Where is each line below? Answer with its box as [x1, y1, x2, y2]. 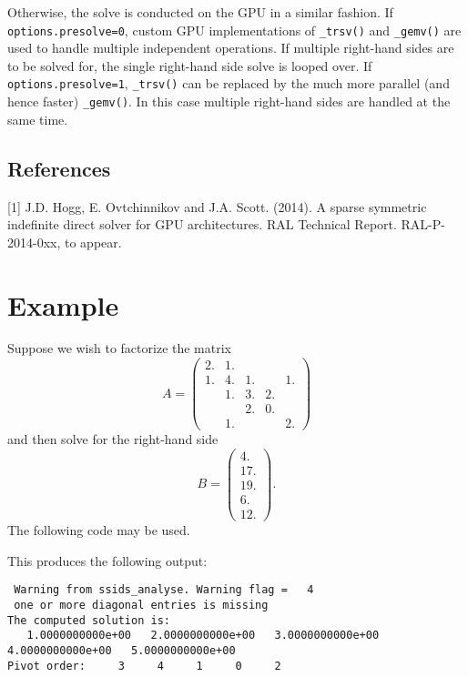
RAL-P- [401, 215, 445, 234]
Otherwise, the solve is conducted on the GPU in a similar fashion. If [7, 3, 393, 21]
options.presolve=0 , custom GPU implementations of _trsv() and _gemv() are [7, 20, 462, 39]
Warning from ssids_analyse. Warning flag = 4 [14, 583, 314, 597]
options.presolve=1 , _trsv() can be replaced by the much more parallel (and [7, 74, 450, 93]
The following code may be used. [7, 520, 190, 540]
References [7, 154, 111, 182]
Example [7, 286, 119, 323]
